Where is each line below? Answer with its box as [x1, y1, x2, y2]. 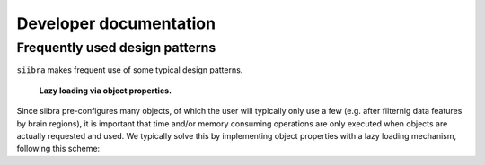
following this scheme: [16, 143, 101, 154]
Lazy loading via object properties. [39, 85, 172, 96]
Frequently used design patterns [16, 39, 216, 56]
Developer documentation [16, 13, 216, 33]
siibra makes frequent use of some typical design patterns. [16, 65, 243, 75]
